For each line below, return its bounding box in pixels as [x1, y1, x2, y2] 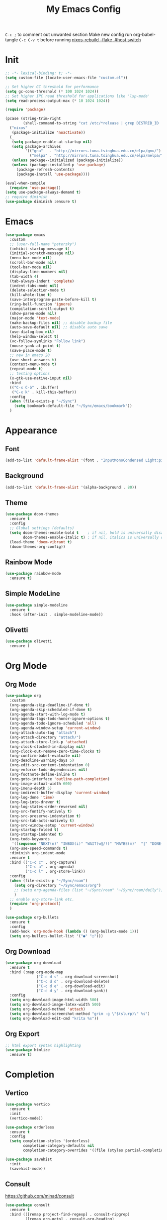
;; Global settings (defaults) [9, 526, 75, 531]
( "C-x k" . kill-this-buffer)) [11, 390, 77, 395]
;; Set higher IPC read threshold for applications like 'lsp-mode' [5, 94, 150, 99]
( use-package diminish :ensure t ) [5, 199, 77, 204]
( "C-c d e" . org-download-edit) [36, 984, 106, 989]
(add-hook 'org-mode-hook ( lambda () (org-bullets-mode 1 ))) [9, 929, 139, 934]
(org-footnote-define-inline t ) [9, 772, 77, 777]
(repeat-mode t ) [9, 367, 43, 372]
